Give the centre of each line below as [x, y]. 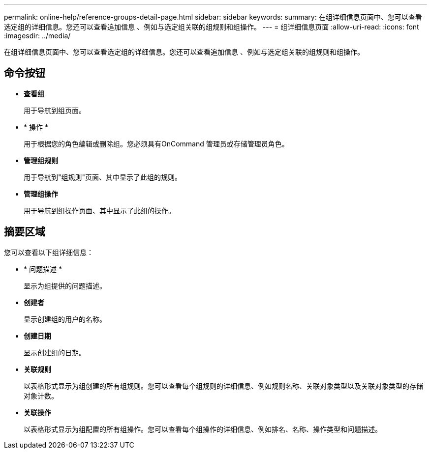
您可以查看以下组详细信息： [49, 252]
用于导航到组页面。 [55, 110]
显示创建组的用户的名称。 [65, 319]
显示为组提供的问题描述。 [65, 285]
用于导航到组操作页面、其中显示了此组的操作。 [99, 210]
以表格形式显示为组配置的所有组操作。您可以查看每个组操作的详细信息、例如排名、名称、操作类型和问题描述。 [203, 429]
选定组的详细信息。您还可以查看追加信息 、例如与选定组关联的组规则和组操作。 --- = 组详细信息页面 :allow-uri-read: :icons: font [212, 27]
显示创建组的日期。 [55, 352]
